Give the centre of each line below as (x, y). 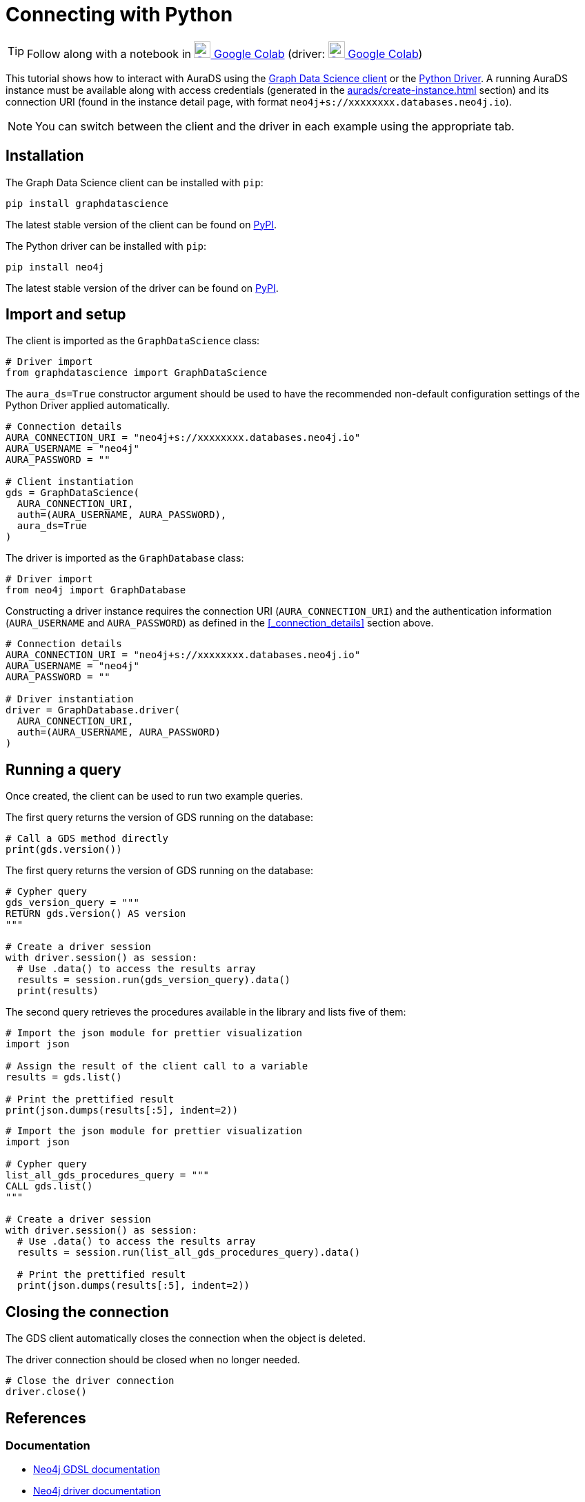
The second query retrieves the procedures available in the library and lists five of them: (206, 1012)
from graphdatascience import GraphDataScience (137, 373)
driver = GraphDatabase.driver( (93, 710)
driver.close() (47, 1392)
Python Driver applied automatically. (88, 406)
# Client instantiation (70, 482)
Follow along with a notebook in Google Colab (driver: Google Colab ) (225, 53)
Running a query (63, 769)
